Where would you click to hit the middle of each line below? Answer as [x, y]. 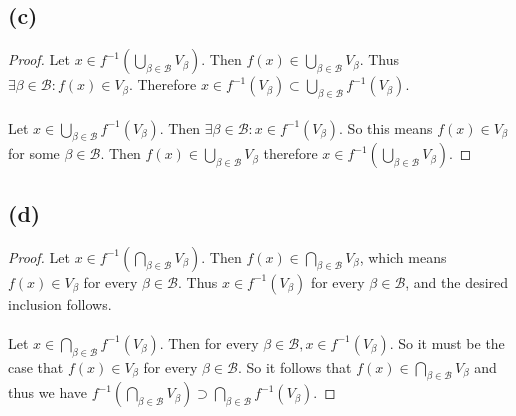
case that [36, 366]
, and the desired [457, 281]
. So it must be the [447, 342]
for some [34, 153]
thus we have [48, 392]
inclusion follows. [60, 303]
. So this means [386, 127]
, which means [403, 256]
